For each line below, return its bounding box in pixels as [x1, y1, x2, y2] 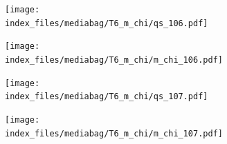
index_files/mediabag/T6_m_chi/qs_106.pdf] [5, 18, 208, 28]
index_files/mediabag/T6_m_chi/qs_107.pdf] [5, 92, 208, 102]
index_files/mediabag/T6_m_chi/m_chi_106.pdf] [5, 54, 223, 65]
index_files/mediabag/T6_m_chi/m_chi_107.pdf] [5, 128, 223, 138]
